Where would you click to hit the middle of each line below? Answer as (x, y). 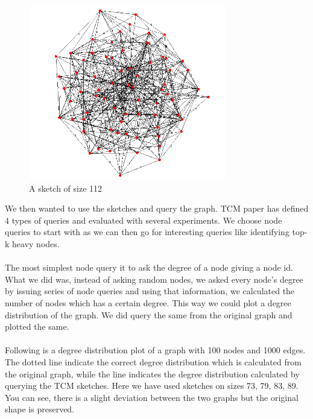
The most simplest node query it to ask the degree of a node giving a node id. (149, 267)
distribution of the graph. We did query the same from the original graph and (149, 314)
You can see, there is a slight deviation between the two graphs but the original (152, 397)
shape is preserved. (40, 409)
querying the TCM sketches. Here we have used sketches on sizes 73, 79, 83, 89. (152, 386)
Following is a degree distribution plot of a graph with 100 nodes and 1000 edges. (155, 350)
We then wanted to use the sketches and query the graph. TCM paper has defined (157, 208)
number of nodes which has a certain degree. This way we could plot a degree (148, 302)
